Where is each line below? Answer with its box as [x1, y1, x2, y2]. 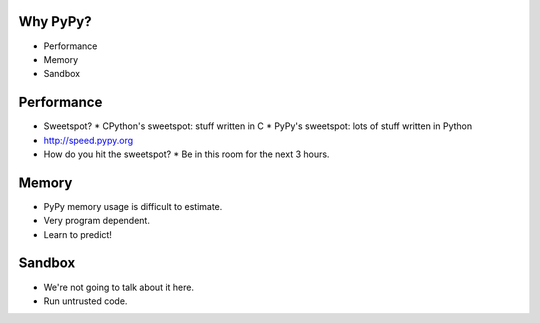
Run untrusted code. [43, 295, 128, 307]
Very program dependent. [43, 215, 150, 227]
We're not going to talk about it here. [43, 281, 195, 293]
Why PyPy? [18, 13, 92, 30]
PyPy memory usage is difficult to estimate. [43, 200, 223, 212]
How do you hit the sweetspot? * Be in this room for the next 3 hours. [43, 148, 330, 160]
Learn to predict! [43, 228, 112, 240]
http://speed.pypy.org [43, 134, 134, 146]
